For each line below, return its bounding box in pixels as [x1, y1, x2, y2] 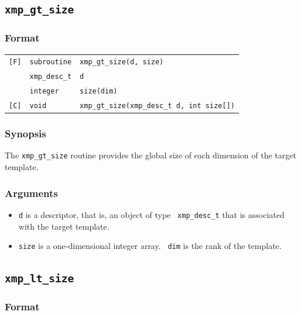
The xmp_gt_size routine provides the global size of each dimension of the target [5, 149, 296, 161]
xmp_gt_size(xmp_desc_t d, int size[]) [80, 102, 235, 110]
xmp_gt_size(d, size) [80, 58, 164, 67]
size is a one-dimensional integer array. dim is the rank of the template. [18, 240, 282, 252]
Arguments [5, 185, 58, 200]
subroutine [29, 58, 72, 67]
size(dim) [80, 87, 118, 96]
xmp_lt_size [5, 272, 74, 285]
